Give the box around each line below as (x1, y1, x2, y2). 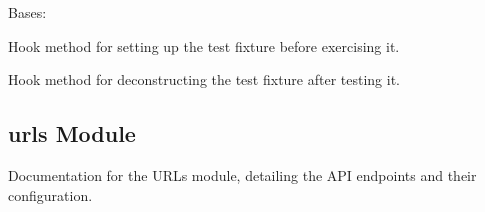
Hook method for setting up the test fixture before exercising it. (8, 35, 400, 56)
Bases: (8, 2, 47, 22)
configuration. (8, 184, 93, 205)
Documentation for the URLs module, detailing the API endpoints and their (8, 164, 477, 185)
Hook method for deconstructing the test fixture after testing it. (8, 69, 401, 90)
